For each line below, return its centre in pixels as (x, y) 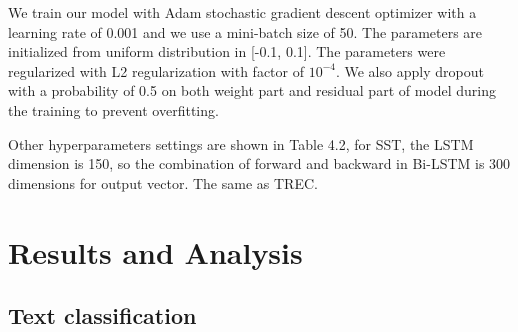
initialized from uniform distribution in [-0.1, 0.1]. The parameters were (227, 51)
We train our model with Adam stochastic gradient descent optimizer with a (242, 12)
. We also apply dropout (409, 70)
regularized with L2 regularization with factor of (156, 70)
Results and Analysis (155, 251)
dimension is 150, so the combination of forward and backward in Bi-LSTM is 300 (259, 163)
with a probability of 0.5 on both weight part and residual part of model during (252, 90)
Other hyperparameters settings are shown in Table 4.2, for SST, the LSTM (241, 143)
